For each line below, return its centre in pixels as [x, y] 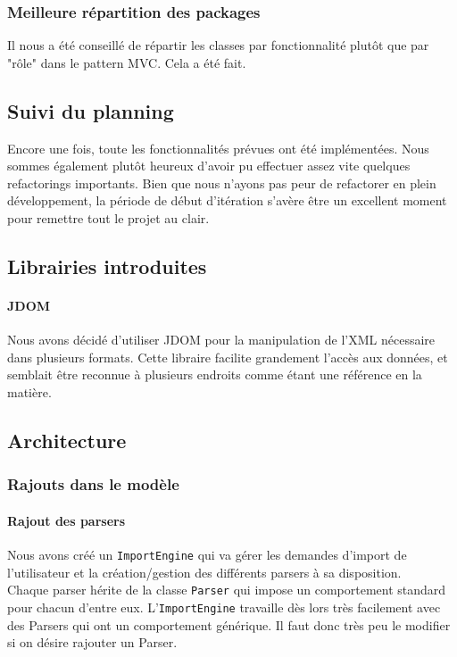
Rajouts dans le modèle [93, 484]
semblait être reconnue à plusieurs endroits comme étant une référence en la [215, 374]
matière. [29, 391]
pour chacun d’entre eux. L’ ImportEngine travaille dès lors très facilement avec [224, 607]
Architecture [67, 440]
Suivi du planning [91, 110]
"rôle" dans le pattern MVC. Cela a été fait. [127, 62]
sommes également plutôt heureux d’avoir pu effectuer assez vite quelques [209, 166]
